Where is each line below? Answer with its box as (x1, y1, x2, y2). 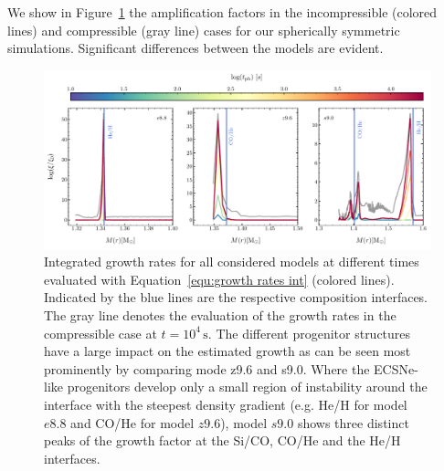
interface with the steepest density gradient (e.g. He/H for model (44, 394, 407, 413)
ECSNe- (374, 359, 418, 378)
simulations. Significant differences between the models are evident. (7, 38, 384, 58)
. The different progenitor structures (207, 323, 411, 342)
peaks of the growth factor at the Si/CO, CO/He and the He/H (44, 431, 401, 450)
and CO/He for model (70, 413, 195, 432)
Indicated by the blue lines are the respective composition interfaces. (44, 288, 428, 307)
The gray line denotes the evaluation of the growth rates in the (44, 306, 396, 324)
